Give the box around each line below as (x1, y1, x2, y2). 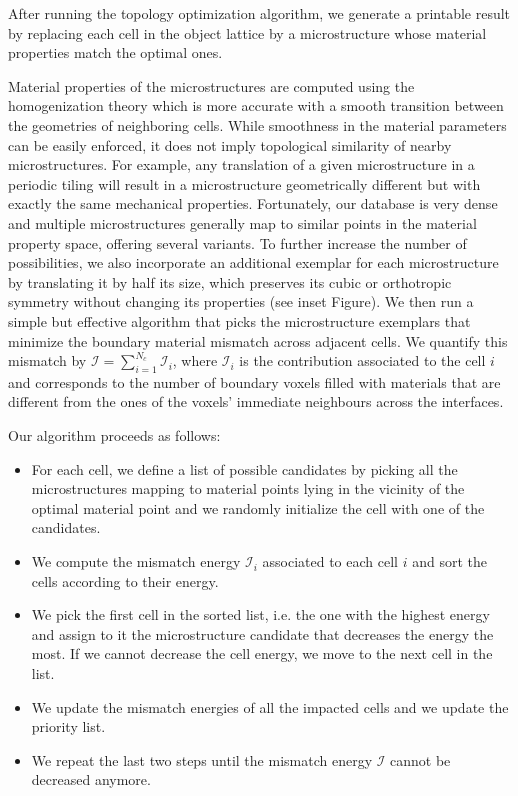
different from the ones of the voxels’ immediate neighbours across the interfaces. (8, 391, 504, 412)
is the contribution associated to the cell (239, 350, 486, 371)
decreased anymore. (31, 769, 151, 790)
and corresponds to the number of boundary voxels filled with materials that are (8, 371, 501, 392)
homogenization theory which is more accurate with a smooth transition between (8, 95, 504, 116)
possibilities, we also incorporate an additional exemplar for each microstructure (8, 252, 499, 273)
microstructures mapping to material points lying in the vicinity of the (31, 478, 465, 499)
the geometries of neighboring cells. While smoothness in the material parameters (8, 114, 507, 135)
